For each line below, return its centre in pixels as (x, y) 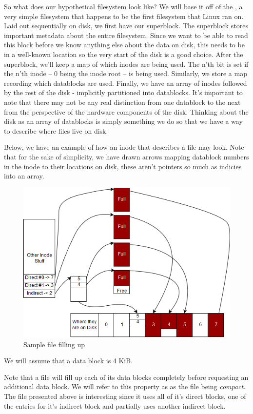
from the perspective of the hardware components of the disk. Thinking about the (126, 111)
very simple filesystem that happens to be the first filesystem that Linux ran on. (124, 16)
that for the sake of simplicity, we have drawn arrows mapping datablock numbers (126, 156)
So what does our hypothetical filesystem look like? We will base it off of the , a (123, 6)
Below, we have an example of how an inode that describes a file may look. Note (124, 147)
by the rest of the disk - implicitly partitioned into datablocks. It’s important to (123, 92)
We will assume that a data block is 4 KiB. (68, 361)
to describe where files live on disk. (56, 130)
